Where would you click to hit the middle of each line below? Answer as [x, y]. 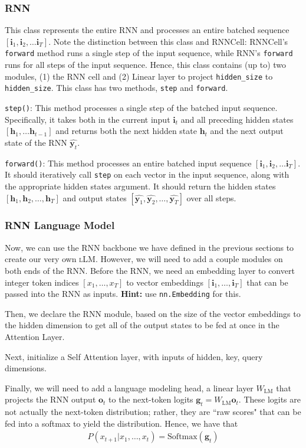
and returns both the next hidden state [126, 131]
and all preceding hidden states [237, 119]
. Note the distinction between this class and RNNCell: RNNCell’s [168, 41]
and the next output [247, 131]
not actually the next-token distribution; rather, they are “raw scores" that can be [153, 412]
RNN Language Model [60, 225]
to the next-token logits [151, 399]
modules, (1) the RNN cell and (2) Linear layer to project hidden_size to [139, 76]
